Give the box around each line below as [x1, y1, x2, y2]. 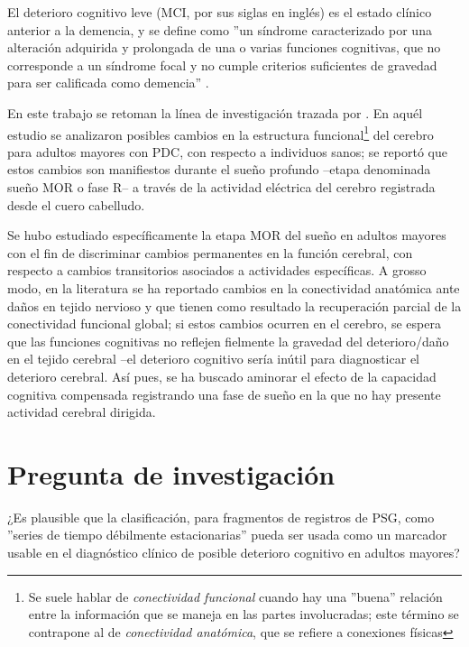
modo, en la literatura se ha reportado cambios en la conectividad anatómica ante [7, 278, 460, 297]
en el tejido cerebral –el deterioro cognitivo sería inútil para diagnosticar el [7, 349, 419, 368]
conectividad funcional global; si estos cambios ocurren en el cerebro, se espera [7, 314, 441, 333]
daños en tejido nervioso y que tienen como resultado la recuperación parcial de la [7, 296, 462, 315]
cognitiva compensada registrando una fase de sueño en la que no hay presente [7, 384, 441, 403]
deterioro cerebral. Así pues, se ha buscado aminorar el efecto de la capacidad [7, 366, 437, 385]
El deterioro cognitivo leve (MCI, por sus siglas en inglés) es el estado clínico [7, 3, 432, 21]
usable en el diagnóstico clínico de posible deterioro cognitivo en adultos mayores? [7, 543, 460, 562]
